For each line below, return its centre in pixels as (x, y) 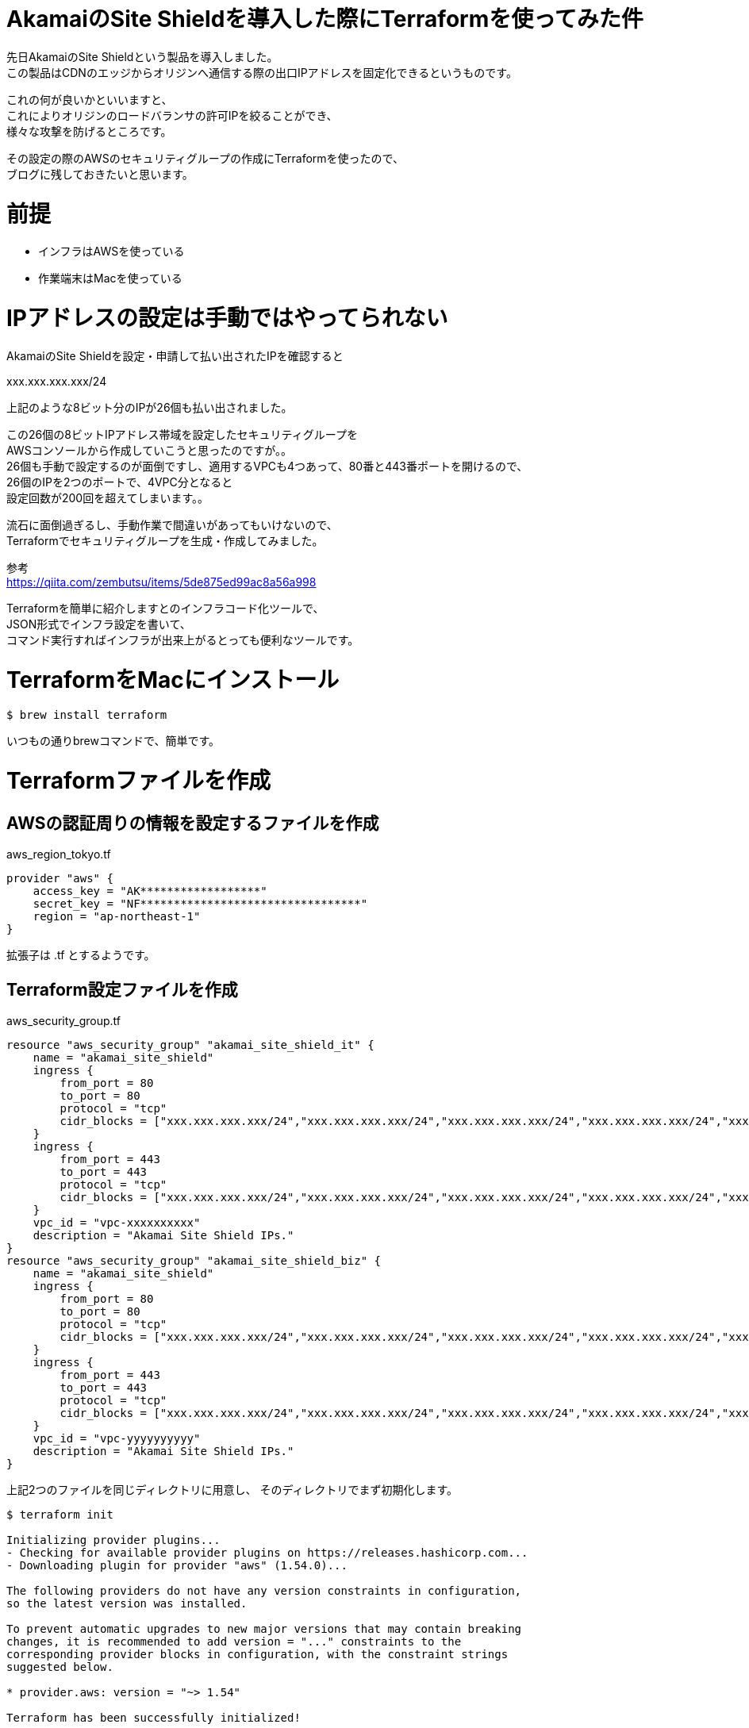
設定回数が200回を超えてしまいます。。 (108, 497)
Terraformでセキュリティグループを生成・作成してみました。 (165, 540)
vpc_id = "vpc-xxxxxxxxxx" (117, 1223)
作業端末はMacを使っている (110, 278)
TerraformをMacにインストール (173, 680)
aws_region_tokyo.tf (59, 854)
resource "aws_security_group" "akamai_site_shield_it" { (190, 1045)
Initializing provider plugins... (113, 1540)
